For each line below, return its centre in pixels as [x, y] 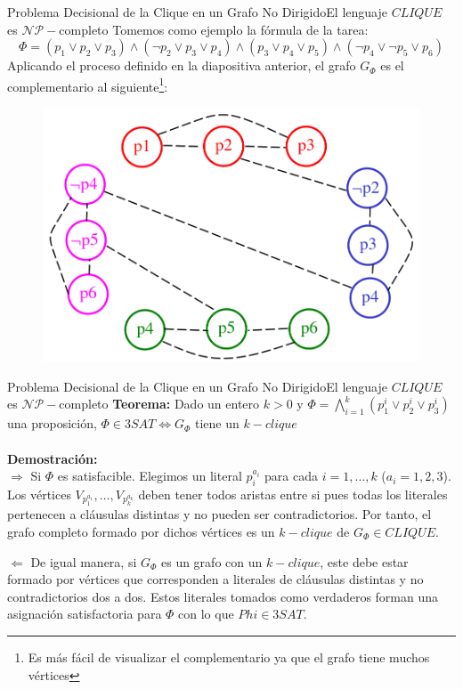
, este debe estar [364, 561]
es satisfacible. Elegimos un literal [150, 476]
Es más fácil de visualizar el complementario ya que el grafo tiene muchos [229, 657]
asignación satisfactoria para [85, 614]
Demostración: [53, 458]
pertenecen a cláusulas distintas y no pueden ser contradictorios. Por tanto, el [219, 514]
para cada [292, 476]
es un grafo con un [211, 561]
